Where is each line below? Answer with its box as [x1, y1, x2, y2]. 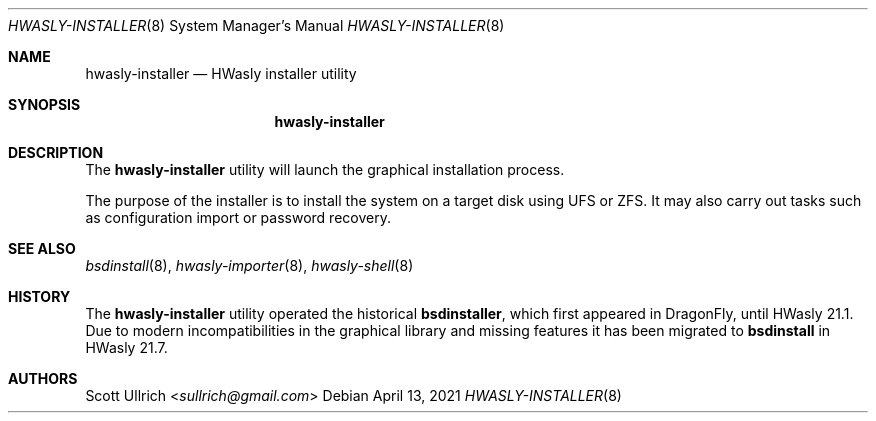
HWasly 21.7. [85, 339, 168, 356]
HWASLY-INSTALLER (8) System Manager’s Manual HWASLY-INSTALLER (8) [8, 17, 505, 34]
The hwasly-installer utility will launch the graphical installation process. [85, 161, 565, 178]
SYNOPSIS [8, 96, 81, 113]
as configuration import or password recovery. [85, 209, 391, 226]
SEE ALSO [8, 240, 76, 257]
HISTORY [8, 288, 71, 305]
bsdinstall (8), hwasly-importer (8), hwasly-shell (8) [85, 257, 414, 274]
